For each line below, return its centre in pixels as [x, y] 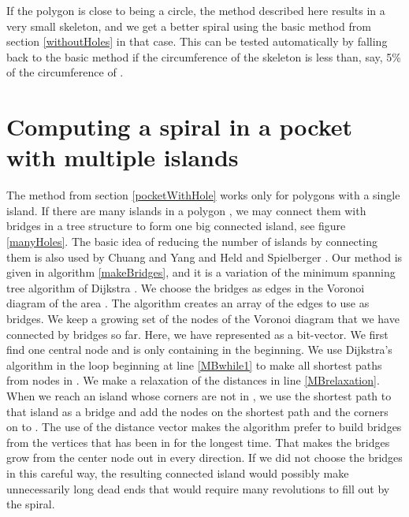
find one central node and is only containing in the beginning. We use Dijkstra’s [199, 350]
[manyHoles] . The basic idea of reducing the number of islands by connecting [192, 242]
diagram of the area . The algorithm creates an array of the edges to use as [188, 303]
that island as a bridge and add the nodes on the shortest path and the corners [197, 411]
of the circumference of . [65, 72]
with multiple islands [123, 157]
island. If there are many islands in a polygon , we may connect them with [186, 210]
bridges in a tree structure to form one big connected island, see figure [176, 226]
